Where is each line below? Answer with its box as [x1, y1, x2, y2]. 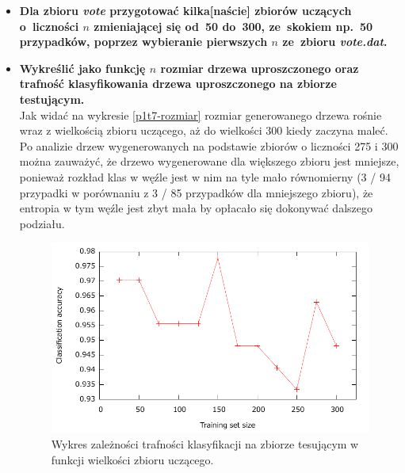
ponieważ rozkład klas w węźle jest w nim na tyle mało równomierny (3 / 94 [19, 168, 391, 185]
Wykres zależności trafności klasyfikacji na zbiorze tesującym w [51, 436, 359, 452]
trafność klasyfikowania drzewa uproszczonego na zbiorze [19, 75, 337, 92]
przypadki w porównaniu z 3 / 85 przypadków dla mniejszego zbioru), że [19, 184, 373, 200]
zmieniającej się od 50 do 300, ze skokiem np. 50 [94, 17, 373, 34]
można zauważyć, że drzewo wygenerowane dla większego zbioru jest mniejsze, [19, 153, 399, 170]
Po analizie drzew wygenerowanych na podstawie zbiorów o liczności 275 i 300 [19, 137, 399, 154]
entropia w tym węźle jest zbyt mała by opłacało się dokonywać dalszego [19, 200, 373, 216]
